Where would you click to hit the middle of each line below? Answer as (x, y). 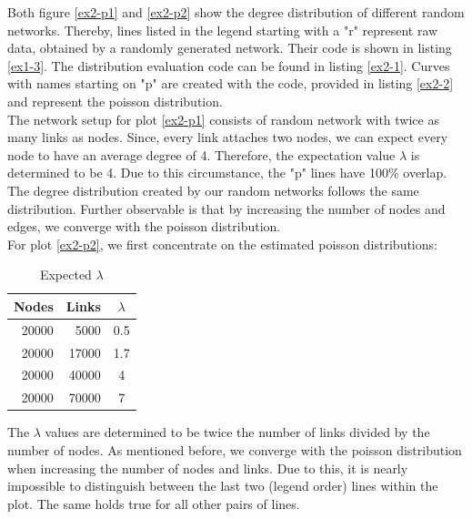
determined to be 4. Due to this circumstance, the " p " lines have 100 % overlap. (227, 173)
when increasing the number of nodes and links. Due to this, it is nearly (208, 468)
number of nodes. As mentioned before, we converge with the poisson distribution (235, 449)
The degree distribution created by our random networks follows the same (213, 190)
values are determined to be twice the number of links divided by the (237, 432)
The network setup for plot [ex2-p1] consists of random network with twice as (223, 119)
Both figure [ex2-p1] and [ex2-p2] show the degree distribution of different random (236, 12)
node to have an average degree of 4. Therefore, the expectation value (201, 154)
